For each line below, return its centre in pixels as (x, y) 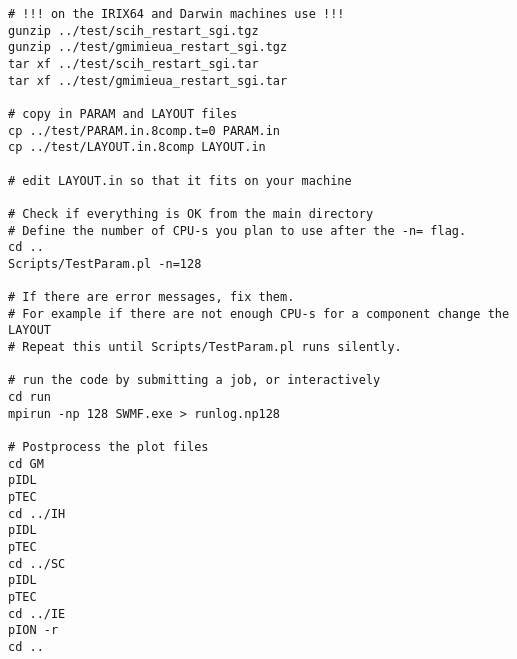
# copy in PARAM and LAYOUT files (123, 113)
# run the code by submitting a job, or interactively (194, 380)
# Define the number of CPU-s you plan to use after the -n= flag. (237, 230)
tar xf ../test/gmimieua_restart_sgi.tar (148, 80)
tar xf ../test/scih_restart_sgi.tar (133, 63)
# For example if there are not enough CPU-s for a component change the (259, 313)
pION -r (33, 630)
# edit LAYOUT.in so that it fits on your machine (180, 180)
